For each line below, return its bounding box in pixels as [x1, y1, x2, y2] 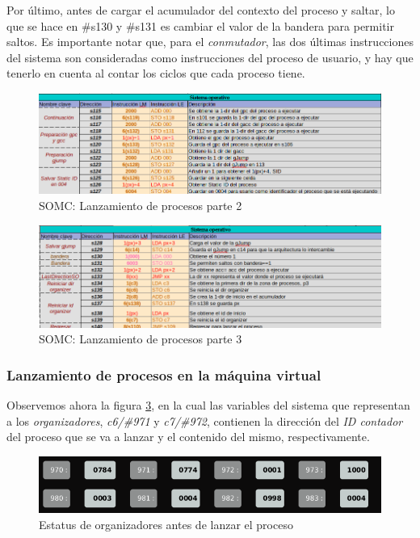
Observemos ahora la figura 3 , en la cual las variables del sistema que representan [6, 397, 410, 414]
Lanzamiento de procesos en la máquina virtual [6, 364, 321, 385]
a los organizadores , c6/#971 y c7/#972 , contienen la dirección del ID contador [6, 412, 403, 429]
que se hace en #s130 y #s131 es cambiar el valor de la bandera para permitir [6, 17, 394, 34]
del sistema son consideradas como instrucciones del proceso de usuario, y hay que [6, 48, 414, 65]
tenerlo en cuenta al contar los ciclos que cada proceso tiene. [6, 65, 305, 82]
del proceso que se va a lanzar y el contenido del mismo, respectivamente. [6, 428, 370, 445]
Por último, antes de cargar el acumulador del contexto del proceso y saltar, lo [6, 2, 395, 18]
